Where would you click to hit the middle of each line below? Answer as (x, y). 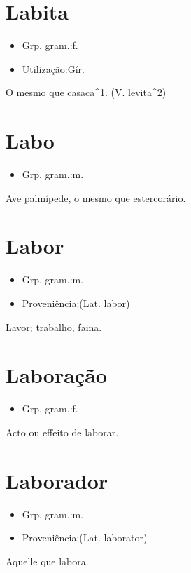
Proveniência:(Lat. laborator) (85, 538)
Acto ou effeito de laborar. (62, 432)
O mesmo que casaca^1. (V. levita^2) (86, 92)
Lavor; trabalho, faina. (54, 326)
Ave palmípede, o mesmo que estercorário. (96, 197)
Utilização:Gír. (54, 68)
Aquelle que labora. (47, 561)
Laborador (57, 480)
